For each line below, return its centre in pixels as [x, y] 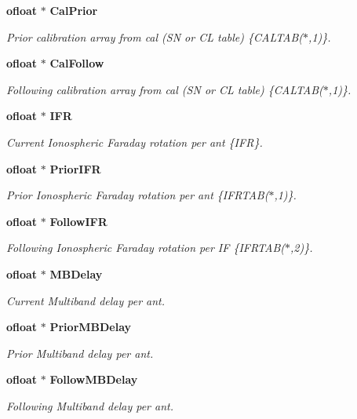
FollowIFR [78, 221]
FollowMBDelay [94, 379]
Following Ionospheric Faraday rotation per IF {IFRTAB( [146, 248]
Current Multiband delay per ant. [86, 300]
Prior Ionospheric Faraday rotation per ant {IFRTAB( [138, 195]
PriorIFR [75, 168]
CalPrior [74, 10]
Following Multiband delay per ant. [90, 405]
